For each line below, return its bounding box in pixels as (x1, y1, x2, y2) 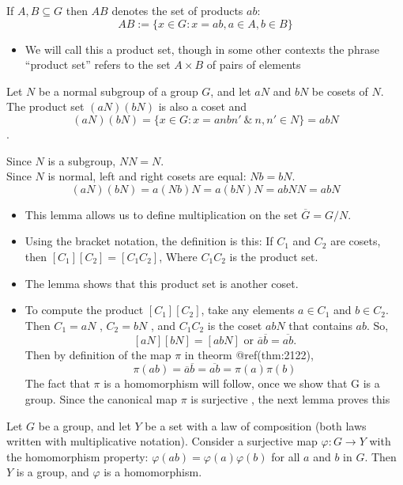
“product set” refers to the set (24, 56, 171, 73)
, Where (159, 248, 198, 264)
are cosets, (330, 233, 381, 249)
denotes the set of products (111, 2, 243, 18)
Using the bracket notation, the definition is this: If (24, 233, 273, 249)
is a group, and (16, 464, 89, 480)
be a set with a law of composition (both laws (145, 417, 367, 434)
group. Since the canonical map (24, 390, 177, 407)
